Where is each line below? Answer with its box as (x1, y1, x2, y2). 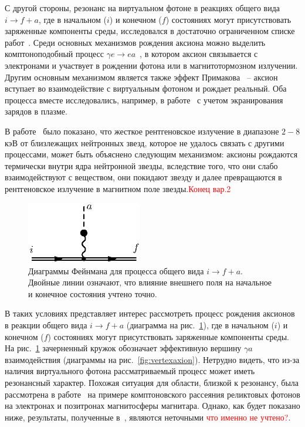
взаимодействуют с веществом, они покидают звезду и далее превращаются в (5, 171, 282, 183)
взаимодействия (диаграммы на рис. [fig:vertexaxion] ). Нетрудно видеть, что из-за (5, 353, 300, 365)
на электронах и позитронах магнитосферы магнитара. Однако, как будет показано (5, 399, 300, 412)
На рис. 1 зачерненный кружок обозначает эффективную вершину (5, 342, 242, 354)
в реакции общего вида (5, 319, 87, 331)
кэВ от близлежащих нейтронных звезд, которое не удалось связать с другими (5, 136, 284, 149)
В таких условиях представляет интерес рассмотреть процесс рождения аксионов (5, 307, 295, 320)
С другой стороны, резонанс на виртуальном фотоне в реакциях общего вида (5, 2, 280, 14)
